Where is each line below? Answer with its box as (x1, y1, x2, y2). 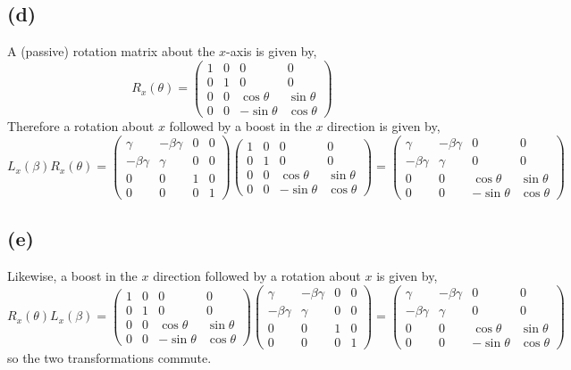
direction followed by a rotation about (153, 266, 361, 284)
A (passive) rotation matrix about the (7, 42, 215, 61)
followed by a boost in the (169, 116, 312, 135)
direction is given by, (327, 116, 441, 135)
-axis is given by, (226, 42, 317, 61)
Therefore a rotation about (7, 116, 155, 135)
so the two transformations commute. (7, 348, 212, 366)
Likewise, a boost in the (7, 266, 138, 284)
